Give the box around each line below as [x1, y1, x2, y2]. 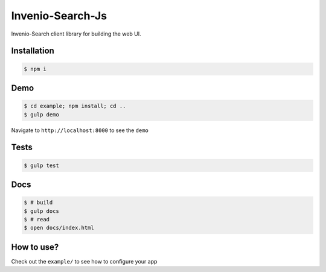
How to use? [11, 242, 59, 252]
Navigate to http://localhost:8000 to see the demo [11, 127, 149, 134]
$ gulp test [24, 162, 60, 169]
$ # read [24, 216, 50, 223]
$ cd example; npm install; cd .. [24, 103, 126, 110]
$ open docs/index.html [24, 224, 95, 232]
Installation [11, 46, 54, 56]
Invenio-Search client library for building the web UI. [11, 30, 141, 37]
